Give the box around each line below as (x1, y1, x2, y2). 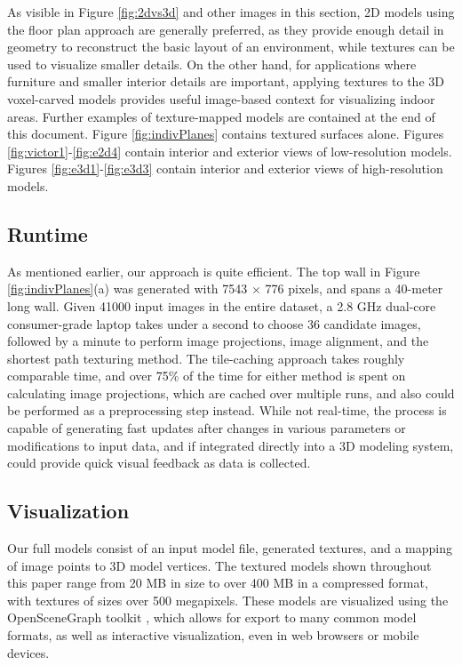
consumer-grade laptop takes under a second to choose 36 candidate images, (7, 314, 421, 332)
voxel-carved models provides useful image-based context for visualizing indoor (7, 89, 435, 108)
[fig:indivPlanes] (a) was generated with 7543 (7, 279, 248, 298)
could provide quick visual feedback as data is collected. (7, 453, 311, 472)
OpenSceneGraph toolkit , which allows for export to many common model (7, 608, 417, 627)
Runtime (7, 220, 88, 247)
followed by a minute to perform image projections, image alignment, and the (7, 332, 429, 350)
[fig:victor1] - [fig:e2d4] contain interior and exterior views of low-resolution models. (7, 141, 452, 160)
